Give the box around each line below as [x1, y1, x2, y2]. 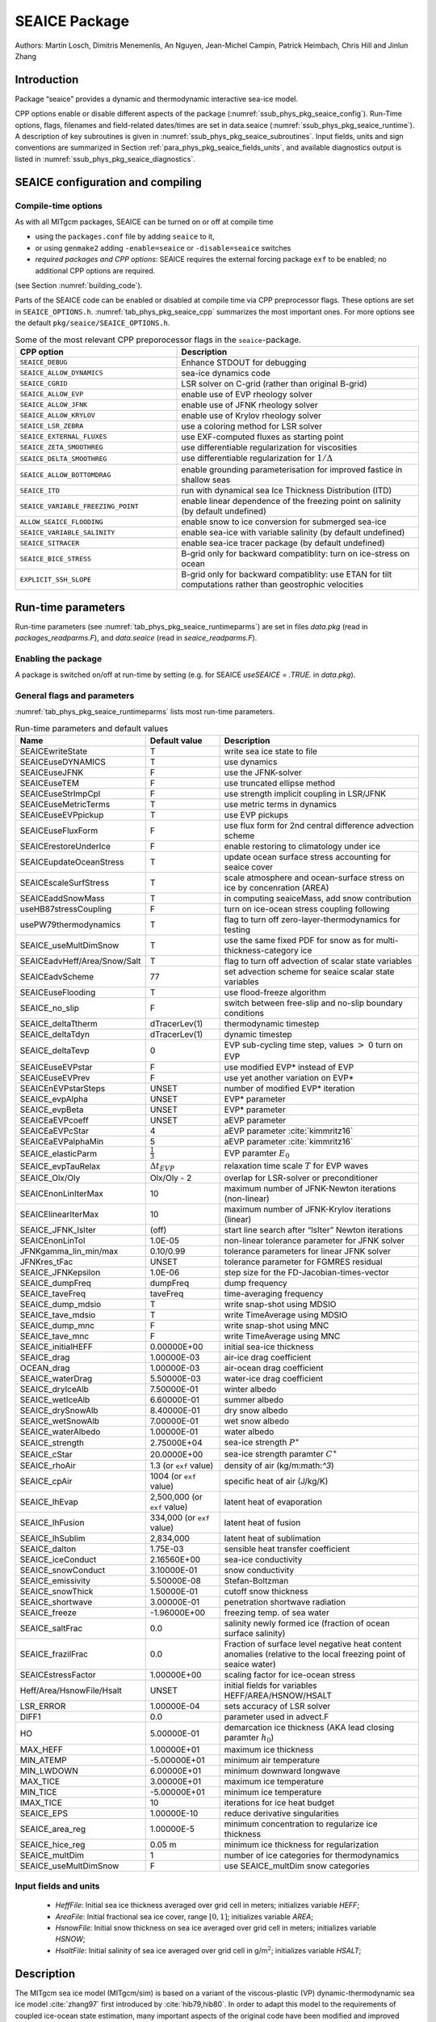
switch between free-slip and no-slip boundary [224, 997, 404, 1009]
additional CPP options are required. [35, 265, 156, 275]
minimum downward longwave [224, 1765, 341, 1776]
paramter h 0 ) [224, 1732, 275, 1745]
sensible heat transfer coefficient [224, 1543, 350, 1555]
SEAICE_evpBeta [19, 1104, 84, 1115]
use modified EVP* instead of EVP [224, 1061, 354, 1072]
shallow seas [181, 474, 231, 485]
